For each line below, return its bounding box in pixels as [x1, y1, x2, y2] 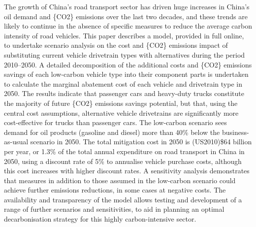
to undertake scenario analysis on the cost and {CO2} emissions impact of [4, 40, 228, 50]
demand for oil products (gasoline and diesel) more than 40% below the [4, 127, 220, 137]
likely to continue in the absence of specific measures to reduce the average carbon [4, 21, 253, 31]
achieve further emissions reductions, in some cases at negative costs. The [4, 185, 226, 195]
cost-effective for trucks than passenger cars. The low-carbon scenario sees [4, 117, 227, 128]
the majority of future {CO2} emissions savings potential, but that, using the [4, 97, 238, 108]
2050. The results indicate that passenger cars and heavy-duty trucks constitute [4, 88, 244, 98]
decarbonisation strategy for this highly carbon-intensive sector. [4, 214, 196, 224]
